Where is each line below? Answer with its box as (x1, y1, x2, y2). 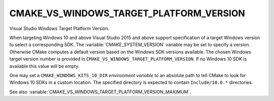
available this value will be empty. (9, 63, 80, 69)
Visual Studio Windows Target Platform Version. (9, 25, 110, 31)
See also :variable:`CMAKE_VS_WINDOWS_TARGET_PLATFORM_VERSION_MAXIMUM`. (9, 89, 191, 95)
